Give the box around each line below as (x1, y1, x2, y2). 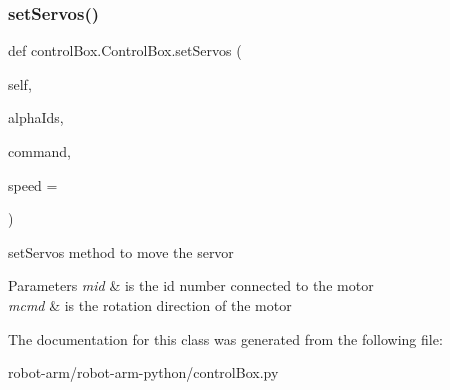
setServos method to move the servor (8, 241, 234, 262)
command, (8, 141, 71, 161)
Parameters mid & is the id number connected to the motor (8, 275, 374, 296)
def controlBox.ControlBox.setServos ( (8, 40, 242, 61)
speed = (8, 174, 58, 195)
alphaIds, (8, 107, 64, 128)
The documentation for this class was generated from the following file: (8, 328, 443, 349)
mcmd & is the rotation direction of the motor (8, 294, 292, 315)
